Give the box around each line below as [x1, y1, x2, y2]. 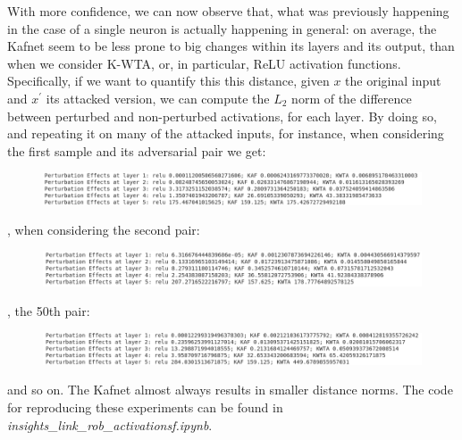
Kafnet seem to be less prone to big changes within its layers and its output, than [7, 37, 455, 55]
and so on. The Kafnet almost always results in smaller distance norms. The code [7, 380, 453, 399]
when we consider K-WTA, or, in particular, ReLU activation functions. [7, 54, 401, 72]
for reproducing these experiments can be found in [7, 398, 283, 416]
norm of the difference [291, 88, 412, 107]
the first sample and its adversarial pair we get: [7, 141, 266, 160]
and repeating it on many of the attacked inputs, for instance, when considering [7, 124, 444, 143]
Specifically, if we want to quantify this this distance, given [7, 71, 330, 90]
